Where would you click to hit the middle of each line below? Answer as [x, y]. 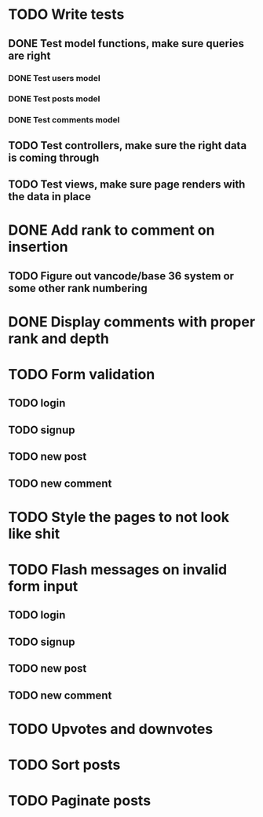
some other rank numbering [78, 288]
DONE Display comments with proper [132, 321]
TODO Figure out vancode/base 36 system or [121, 276]
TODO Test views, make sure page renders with [127, 185]
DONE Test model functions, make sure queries [126, 44]
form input [43, 587]
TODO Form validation [82, 375]
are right [29, 55]
